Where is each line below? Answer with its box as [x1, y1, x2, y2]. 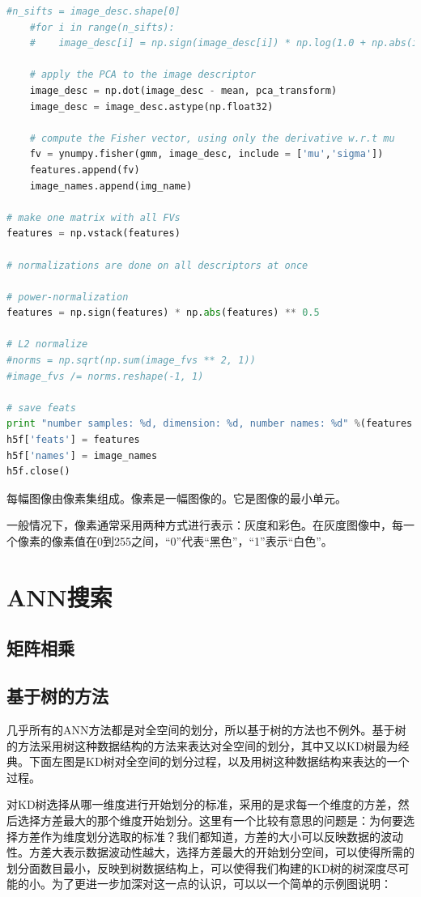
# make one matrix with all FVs [6, 211, 181, 223]
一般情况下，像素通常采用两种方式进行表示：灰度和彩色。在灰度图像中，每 [6, 517, 403, 534]
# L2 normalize [6, 338, 88, 351]
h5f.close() [6, 466, 70, 478]
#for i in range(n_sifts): [29, 21, 175, 33]
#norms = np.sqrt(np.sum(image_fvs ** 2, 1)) [6, 355, 256, 367]
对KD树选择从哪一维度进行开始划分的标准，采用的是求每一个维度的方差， [6, 796, 398, 813]
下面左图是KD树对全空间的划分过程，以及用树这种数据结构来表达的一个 [28, 753, 410, 770]
